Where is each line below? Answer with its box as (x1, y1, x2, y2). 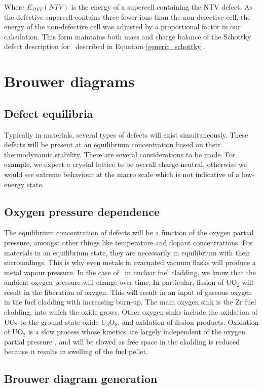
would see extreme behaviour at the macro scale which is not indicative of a (4, 168, 240, 179)
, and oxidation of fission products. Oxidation (118, 316, 259, 327)
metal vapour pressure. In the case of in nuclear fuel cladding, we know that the (4, 267, 256, 277)
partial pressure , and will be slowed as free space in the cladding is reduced (4, 336, 240, 347)
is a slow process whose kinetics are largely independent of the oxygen (28, 326, 246, 337)
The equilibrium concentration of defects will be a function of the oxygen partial (4, 227, 254, 238)
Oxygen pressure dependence (4, 203, 160, 219)
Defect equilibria (4, 105, 93, 121)
